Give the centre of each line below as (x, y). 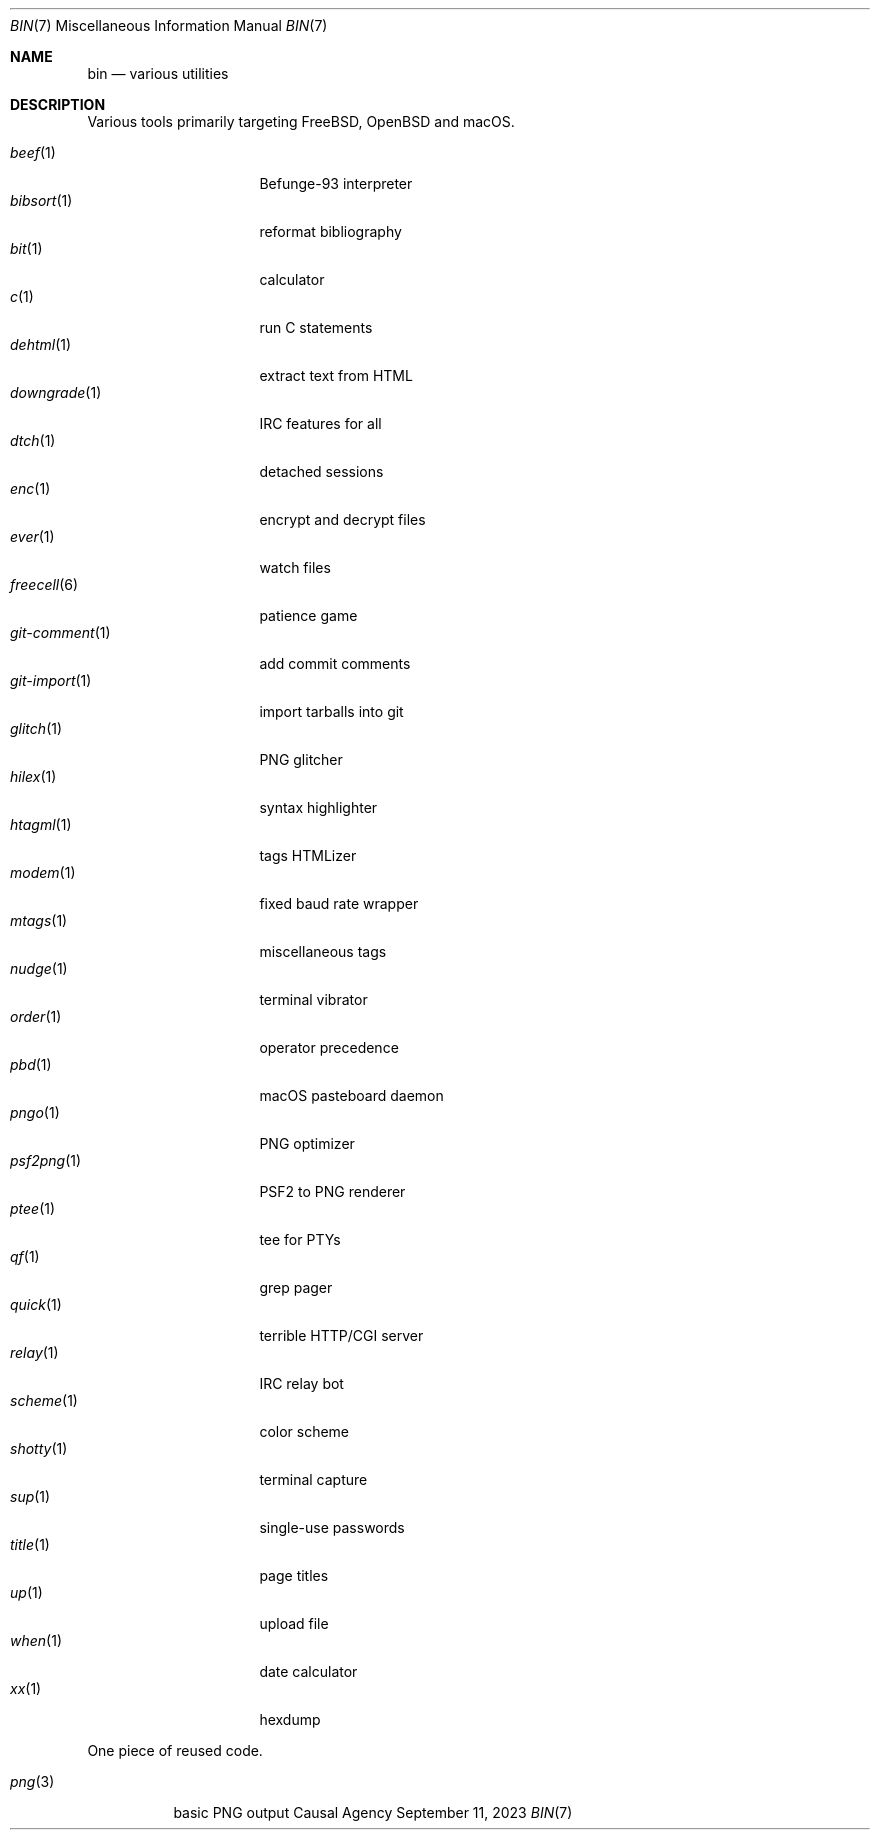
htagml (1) (41, 824)
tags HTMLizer (308, 855)
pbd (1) (31, 1064)
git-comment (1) (60, 632)
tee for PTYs (300, 1239)
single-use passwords (332, 1527)
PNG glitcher (301, 759)
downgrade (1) (56, 392)
